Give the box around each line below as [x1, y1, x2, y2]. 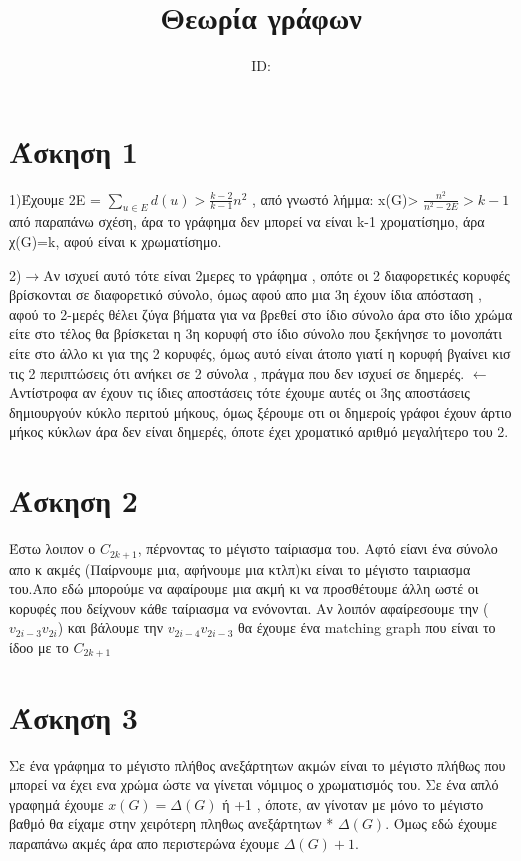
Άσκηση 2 [9, 480, 138, 521]
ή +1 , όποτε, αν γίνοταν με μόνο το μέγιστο [222, 793, 484, 814]
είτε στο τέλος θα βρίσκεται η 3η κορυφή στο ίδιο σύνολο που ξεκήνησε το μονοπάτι [9, 323, 502, 344]
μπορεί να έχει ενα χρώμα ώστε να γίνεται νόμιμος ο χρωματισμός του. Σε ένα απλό [9, 774, 499, 795]
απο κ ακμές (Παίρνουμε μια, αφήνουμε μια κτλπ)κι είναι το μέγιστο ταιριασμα [9, 558, 471, 579]
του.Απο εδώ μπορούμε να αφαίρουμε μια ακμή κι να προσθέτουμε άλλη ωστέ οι [9, 578, 479, 599]
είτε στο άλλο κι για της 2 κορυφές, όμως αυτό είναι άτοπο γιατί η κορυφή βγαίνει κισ [9, 343, 511, 364]
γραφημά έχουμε [9, 793, 104, 814]
